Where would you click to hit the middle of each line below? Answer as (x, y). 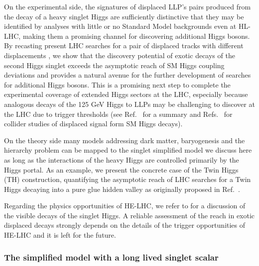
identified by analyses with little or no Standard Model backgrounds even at (120, 26)
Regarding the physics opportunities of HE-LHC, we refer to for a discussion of (125, 206)
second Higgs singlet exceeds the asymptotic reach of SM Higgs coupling (114, 65)
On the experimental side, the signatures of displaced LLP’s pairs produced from (128, 6)
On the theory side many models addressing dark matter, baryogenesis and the (125, 140)
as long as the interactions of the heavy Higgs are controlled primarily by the (122, 159)
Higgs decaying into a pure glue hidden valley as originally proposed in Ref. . (122, 189)
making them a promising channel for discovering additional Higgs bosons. (136, 36)
